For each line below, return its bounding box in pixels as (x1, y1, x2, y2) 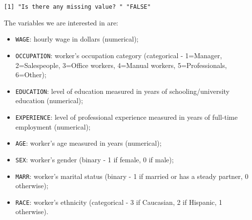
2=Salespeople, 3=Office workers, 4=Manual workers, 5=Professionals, (15, 60, 227, 70)
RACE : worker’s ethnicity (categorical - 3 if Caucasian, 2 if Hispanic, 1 (15, 197, 223, 207)
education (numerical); (15, 95, 83, 106)
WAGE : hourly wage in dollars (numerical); (15, 34, 139, 44)
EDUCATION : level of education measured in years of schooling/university (15, 86, 230, 96)
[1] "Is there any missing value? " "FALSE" (4, 3, 151, 10)
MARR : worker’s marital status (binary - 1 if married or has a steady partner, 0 (15, 171, 249, 181)
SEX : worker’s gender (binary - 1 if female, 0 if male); (15, 154, 174, 164)
